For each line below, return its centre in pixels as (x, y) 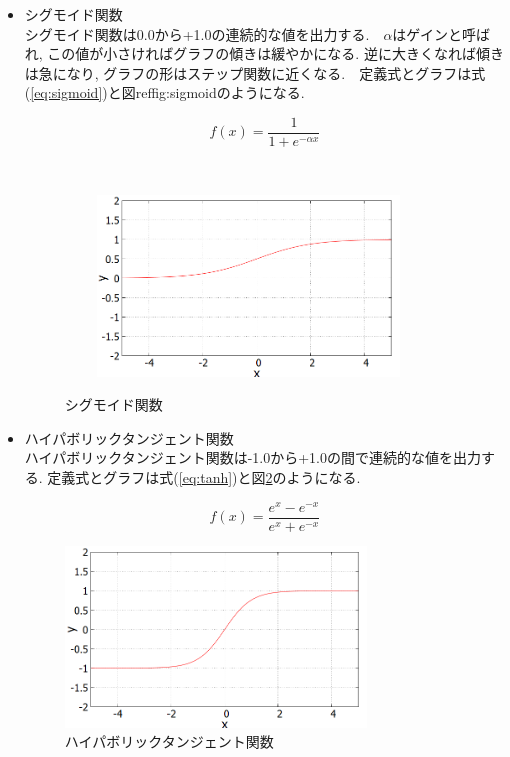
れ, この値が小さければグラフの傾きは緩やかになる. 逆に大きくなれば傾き (264, 53)
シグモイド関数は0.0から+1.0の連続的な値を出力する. (197, 33)
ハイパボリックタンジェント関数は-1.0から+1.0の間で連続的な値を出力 (253, 457)
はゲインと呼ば (441, 33)
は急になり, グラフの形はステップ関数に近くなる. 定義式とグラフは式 (255, 72)
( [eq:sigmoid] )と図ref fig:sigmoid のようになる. (164, 92)
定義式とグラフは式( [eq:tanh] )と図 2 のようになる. (204, 477)
